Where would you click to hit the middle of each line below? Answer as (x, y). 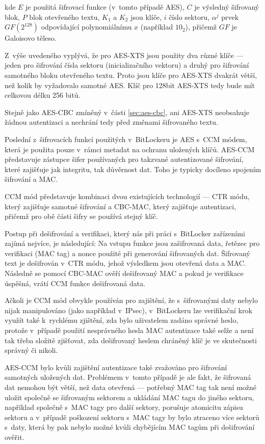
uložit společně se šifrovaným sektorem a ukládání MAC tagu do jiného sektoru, (129, 397)
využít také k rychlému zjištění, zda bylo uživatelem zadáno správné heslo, (122, 320)
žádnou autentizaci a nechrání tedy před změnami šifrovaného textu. (112, 122)
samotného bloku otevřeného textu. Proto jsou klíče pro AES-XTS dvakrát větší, (131, 75)
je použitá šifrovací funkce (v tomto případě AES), (105, 7)
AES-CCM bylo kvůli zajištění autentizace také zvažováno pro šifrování (116, 367)
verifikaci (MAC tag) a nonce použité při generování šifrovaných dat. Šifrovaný (127, 253)
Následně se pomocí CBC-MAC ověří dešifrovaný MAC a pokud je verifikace (124, 273)
